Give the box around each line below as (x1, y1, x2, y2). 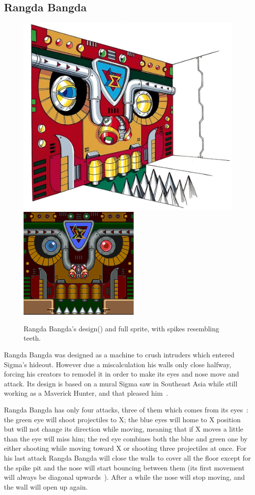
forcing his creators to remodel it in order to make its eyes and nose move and (4, 369, 239, 379)
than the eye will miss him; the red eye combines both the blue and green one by (4, 433, 248, 443)
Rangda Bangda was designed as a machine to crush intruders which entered (4, 349, 235, 360)
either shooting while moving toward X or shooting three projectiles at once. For (4, 443, 247, 453)
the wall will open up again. (4, 481, 88, 492)
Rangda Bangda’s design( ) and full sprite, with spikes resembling (24, 323, 220, 333)
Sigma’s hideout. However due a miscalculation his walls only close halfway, (4, 359, 231, 369)
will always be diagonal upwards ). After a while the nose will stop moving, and (4, 472, 245, 482)
